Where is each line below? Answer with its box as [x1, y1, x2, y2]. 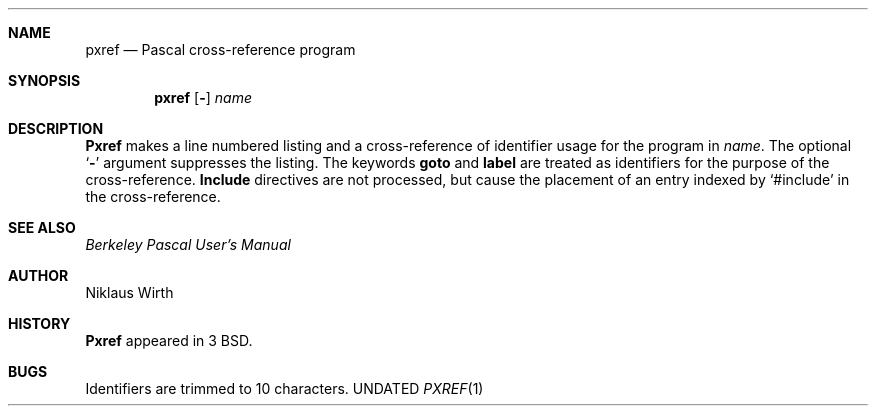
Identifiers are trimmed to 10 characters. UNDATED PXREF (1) [85, 380, 484, 397]
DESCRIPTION [8, 120, 104, 137]
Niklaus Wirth [85, 284, 174, 301]
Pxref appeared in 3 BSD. [85, 332, 253, 349]
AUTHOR [8, 267, 69, 284]
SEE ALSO [8, 219, 76, 236]
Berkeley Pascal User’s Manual [85, 236, 291, 253]
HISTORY [8, 315, 71, 332]
